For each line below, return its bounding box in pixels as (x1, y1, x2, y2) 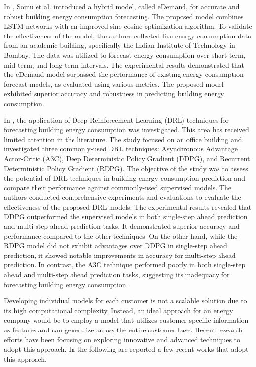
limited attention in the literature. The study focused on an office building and (4, 134, 242, 144)
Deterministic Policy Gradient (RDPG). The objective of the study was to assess (4, 163, 248, 173)
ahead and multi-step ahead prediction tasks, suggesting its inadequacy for (4, 269, 230, 280)
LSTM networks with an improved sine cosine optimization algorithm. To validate (4, 21, 252, 31)
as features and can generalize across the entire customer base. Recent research (4, 325, 243, 334)
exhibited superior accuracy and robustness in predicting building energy (4, 88, 224, 99)
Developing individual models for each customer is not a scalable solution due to (4, 295, 247, 306)
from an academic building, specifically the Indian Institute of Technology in (4, 40, 235, 50)
